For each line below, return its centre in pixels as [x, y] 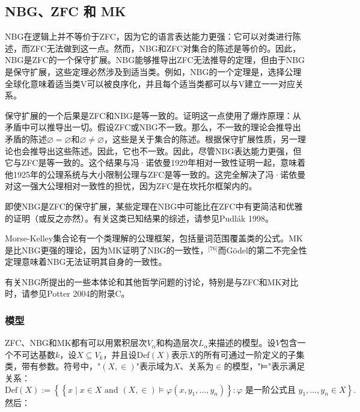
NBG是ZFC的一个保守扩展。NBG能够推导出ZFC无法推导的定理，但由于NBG [155, 60]
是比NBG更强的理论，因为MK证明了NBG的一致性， [107, 250]
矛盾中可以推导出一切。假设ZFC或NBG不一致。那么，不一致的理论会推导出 [153, 127]
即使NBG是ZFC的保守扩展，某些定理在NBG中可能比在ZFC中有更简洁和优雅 [154, 206]
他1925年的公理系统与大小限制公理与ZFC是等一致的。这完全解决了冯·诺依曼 [155, 174]
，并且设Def [126, 354]
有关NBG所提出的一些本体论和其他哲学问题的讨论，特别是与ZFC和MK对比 [152, 281]
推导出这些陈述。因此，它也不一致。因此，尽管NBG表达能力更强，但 [166, 150]
